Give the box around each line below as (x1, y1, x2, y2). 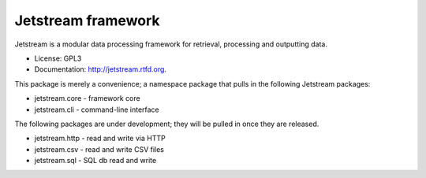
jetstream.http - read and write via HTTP (34, 134, 166, 143)
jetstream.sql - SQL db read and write (34, 156, 157, 165)
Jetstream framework (14, 12, 161, 29)
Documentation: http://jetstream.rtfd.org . (34, 65, 167, 74)
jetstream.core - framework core (34, 94, 141, 103)
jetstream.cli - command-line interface (34, 105, 159, 114)
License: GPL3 (34, 54, 82, 63)
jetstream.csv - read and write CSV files (34, 144, 165, 154)
